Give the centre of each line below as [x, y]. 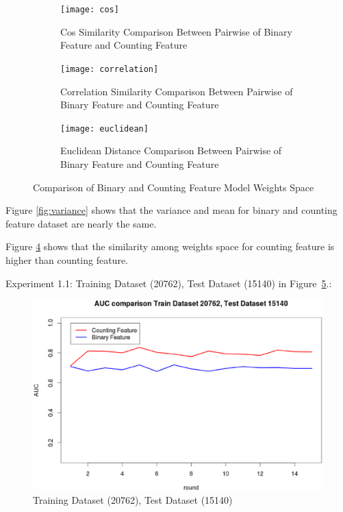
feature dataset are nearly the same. [81, 223]
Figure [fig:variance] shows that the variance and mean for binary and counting [171, 210]
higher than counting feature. [67, 259]
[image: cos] [90, 10]
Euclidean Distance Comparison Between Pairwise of [171, 150]
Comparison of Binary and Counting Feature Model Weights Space [174, 187]
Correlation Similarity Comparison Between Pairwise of [177, 91]
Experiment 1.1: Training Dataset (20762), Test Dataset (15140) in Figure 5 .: [169, 283]
